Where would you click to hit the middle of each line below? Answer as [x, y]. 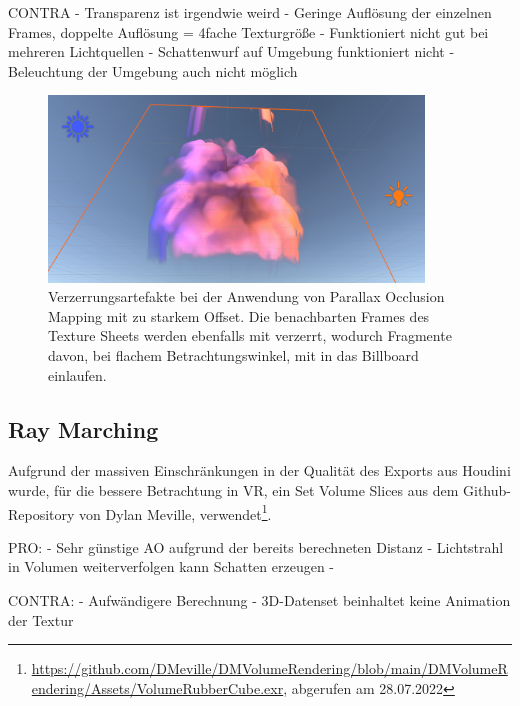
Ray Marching [83, 428]
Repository [41, 513]
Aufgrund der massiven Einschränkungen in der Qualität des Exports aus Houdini [259, 470]
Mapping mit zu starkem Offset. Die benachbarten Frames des [239, 315]
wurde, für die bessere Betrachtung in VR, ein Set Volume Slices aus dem [233, 489]
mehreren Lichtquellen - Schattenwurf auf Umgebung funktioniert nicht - [231, 51]
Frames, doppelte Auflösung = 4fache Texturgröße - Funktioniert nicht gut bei [248, 31]
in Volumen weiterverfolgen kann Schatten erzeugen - [171, 566]
